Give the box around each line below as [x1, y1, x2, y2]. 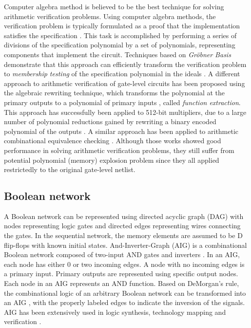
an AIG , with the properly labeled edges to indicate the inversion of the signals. [4, 297, 245, 307]
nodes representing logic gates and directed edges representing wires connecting [4, 220, 241, 231]
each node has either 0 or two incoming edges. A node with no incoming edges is [4, 259, 245, 269]
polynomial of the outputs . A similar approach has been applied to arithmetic [4, 126, 239, 136]
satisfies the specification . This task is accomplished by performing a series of [4, 30, 237, 40]
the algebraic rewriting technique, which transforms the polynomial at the [4, 87, 225, 98]
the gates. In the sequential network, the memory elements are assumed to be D [4, 230, 243, 241]
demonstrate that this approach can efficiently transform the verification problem [4, 59, 247, 69]
